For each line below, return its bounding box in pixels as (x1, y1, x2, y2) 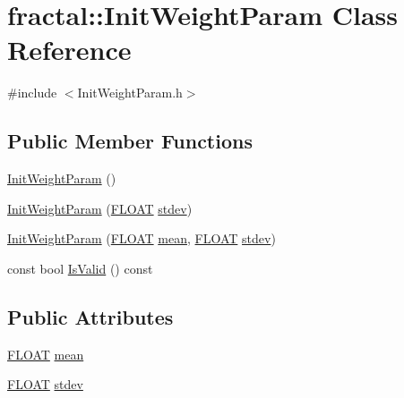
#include (7, 83, 57, 102)
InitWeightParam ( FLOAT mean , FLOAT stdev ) (7, 229, 276, 248)
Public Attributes (7, 302, 174, 330)
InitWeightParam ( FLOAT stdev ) (7, 199, 193, 217)
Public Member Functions (7, 127, 253, 155)
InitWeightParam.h (77, 83, 183, 102)
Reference (7, 31, 132, 68)
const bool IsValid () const (7, 258, 153, 277)
